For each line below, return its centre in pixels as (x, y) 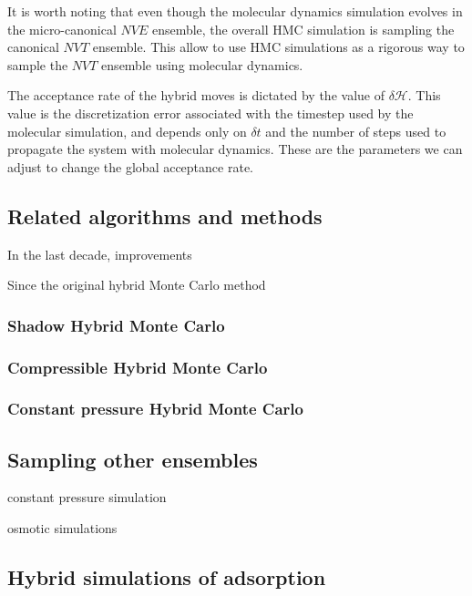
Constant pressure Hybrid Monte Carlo (155, 409)
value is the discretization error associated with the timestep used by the (210, 113)
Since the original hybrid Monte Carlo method (137, 285)
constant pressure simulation (87, 497)
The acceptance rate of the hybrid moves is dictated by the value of (196, 95)
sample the (38, 64)
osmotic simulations (62, 528)
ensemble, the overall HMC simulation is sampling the (303, 29)
